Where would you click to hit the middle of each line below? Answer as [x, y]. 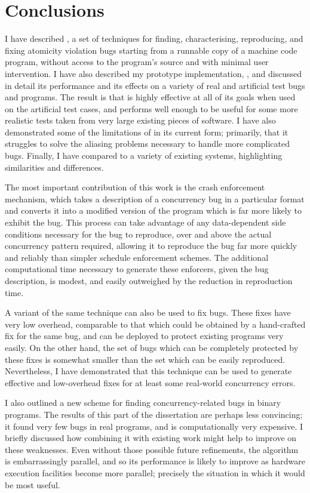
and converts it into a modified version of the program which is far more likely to [154, 210]
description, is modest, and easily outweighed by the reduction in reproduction [149, 281]
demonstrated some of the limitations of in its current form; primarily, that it [147, 132]
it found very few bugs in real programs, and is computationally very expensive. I [154, 426]
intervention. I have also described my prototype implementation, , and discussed [154, 73]
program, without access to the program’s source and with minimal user [137, 62]
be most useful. [33, 484]
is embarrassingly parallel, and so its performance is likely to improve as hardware [155, 461]
